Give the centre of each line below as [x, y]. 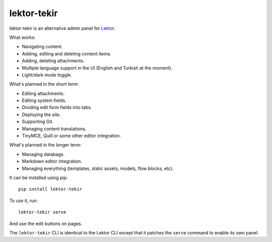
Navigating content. [42, 47]
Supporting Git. [38, 122]
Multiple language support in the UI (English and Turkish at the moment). [97, 68]
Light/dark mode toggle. [47, 75]
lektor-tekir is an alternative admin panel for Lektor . [62, 28]
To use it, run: [23, 200]
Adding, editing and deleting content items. [67, 53]
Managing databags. [43, 154]
